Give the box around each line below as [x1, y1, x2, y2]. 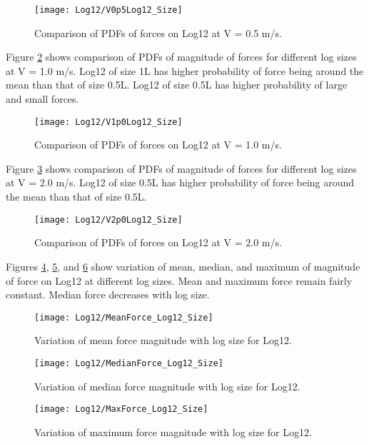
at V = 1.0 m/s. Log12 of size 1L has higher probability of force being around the [6, 63, 364, 78]
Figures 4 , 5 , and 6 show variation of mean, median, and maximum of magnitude [6, 258, 360, 273]
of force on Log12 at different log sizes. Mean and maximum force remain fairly [6, 273, 353, 288]
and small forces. [6, 91, 79, 106]
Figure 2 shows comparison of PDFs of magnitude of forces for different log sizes [6, 49, 357, 64]
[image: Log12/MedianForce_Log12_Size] [34, 358, 223, 368]
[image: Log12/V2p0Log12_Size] [34, 214, 183, 225]
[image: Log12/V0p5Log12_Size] [34, 5, 183, 15]
